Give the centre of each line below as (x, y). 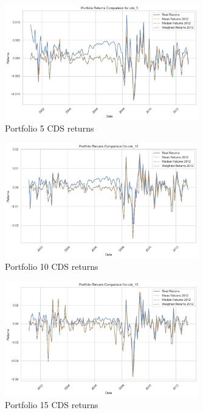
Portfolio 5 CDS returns (50, 128)
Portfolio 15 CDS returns (52, 405)
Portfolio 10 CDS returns (52, 267)
